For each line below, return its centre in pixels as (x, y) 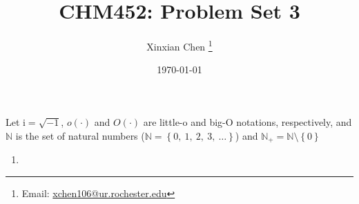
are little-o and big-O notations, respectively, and (248, 121)
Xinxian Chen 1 (179, 45)
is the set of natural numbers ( (80, 135)
